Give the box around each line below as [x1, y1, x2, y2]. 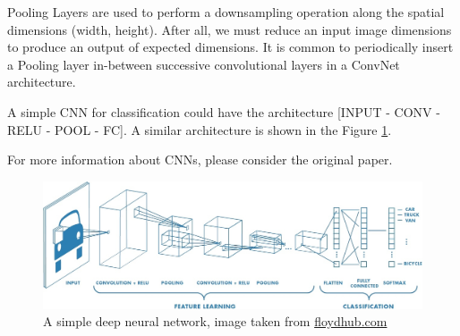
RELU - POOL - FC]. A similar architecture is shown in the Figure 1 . [7, 120, 392, 139]
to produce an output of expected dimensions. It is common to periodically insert [7, 38, 454, 56]
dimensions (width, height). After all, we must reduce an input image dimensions [7, 20, 452, 38]
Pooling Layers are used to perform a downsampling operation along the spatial [7, 3, 445, 21]
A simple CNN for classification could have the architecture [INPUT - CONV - [7, 102, 440, 121]
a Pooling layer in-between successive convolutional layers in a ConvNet [7, 55, 400, 73]
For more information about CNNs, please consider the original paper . [7, 150, 393, 169]
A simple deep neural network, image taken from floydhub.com [43, 312, 388, 331]
